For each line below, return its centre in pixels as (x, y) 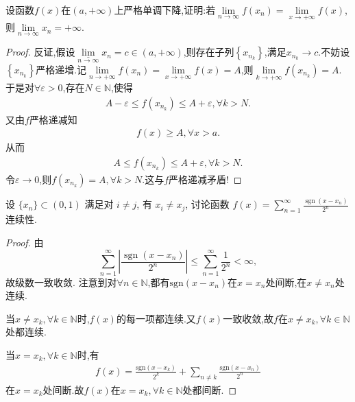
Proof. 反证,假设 (40, 52)
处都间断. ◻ (209, 389)
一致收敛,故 (248, 318)
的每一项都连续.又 (156, 318)
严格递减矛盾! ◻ (205, 179)
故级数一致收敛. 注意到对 (61, 282)
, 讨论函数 (207, 204)
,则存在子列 (209, 52)
